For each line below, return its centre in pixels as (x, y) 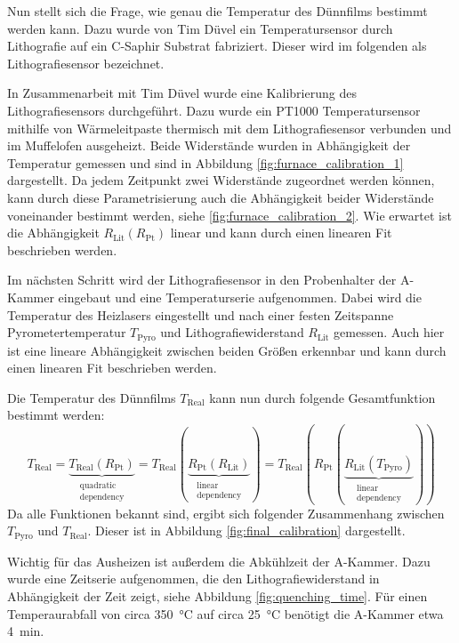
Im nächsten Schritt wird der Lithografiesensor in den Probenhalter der (202, 280)
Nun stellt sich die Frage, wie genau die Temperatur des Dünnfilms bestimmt (217, 11)
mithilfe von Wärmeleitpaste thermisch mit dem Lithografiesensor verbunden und (229, 128)
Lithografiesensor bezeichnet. (86, 63)
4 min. (26, 631)
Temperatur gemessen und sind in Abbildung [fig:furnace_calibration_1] (205, 162)
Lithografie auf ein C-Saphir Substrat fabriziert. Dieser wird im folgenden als (217, 46)
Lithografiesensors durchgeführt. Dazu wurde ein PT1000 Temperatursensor (214, 110)
